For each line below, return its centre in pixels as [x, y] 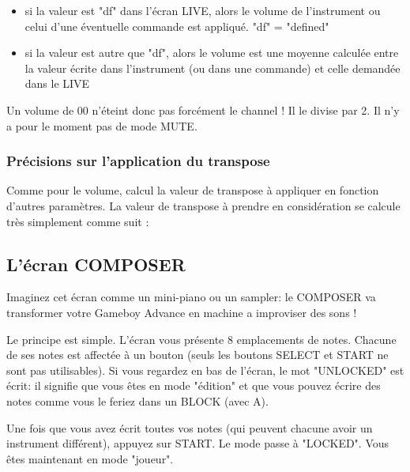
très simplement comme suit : [78, 221]
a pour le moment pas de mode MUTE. [102, 125]
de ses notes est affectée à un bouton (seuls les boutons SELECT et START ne [197, 355]
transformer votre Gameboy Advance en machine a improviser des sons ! [182, 312]
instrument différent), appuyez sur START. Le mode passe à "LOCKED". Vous [198, 443]
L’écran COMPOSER [96, 264]
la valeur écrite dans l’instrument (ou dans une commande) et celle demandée [213, 68]
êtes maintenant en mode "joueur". [90, 458]
